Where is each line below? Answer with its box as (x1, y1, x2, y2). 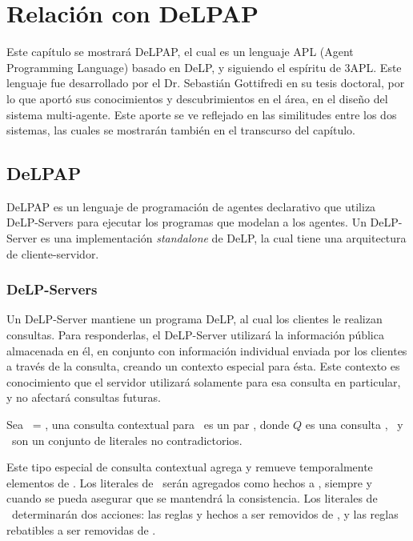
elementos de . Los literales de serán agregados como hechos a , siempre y (6, 474, 372, 491)
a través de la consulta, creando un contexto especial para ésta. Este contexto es (6, 358, 400, 375)
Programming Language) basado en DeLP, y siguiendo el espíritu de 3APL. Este (6, 58, 402, 75)
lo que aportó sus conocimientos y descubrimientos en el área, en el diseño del (6, 90, 388, 106)
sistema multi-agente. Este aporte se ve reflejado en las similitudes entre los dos (6, 106, 397, 122)
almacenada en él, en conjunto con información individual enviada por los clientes (6, 342, 407, 359)
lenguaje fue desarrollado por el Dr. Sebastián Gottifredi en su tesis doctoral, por (6, 74, 405, 91)
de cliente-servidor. (6, 245, 99, 262)
